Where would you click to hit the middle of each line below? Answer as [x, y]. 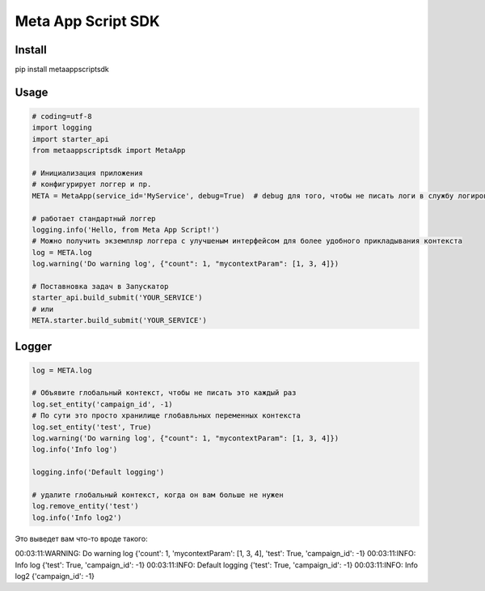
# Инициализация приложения [87, 173]
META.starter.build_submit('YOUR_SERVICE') [120, 321]
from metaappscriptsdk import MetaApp [109, 151]
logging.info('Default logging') [98, 472]
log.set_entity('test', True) [92, 427]
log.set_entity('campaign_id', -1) [102, 404]
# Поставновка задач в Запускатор [100, 286]
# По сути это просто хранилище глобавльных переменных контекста [166, 416]
